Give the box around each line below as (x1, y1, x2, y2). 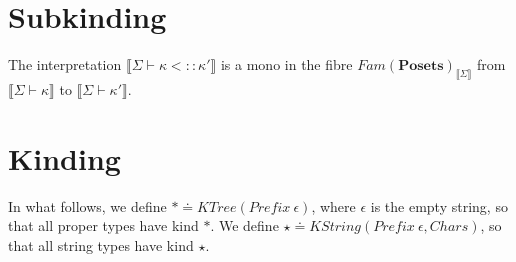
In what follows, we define (8, 195, 167, 216)
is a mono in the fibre (220, 54, 353, 75)
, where (311, 195, 356, 216)
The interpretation (8, 54, 122, 75)
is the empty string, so (370, 195, 508, 216)
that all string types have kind (8, 234, 194, 255)
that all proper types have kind (8, 215, 199, 236)
